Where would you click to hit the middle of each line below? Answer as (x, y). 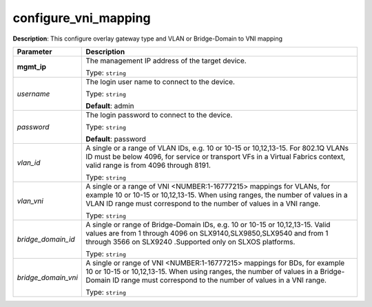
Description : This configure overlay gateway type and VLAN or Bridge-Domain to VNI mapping (147, 39)
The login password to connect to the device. (159, 115)
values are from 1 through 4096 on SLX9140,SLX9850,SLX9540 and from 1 (207, 233)
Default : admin (110, 105)
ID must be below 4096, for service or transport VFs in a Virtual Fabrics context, (216, 156)
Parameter (34, 52)
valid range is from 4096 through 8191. (148, 165)
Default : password (116, 139)
